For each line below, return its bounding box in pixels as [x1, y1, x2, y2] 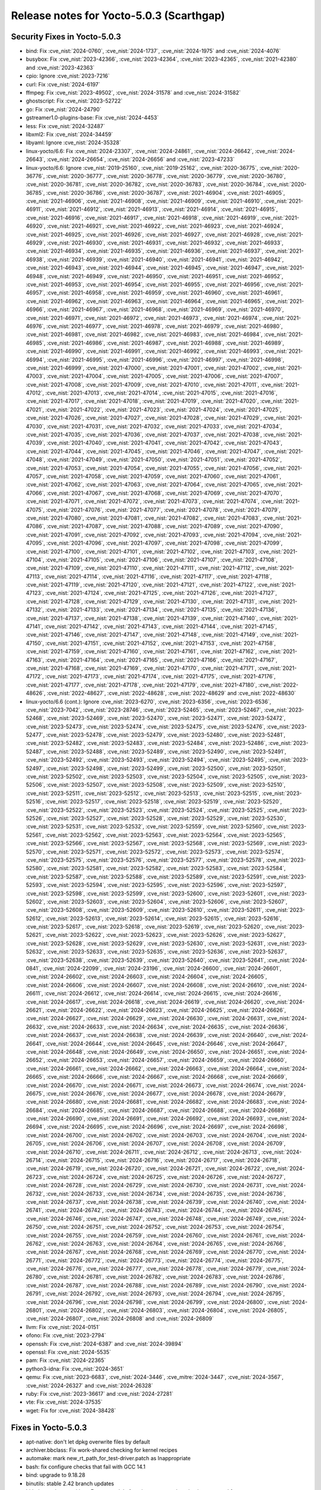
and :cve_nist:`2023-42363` [26, 64, 95, 71]
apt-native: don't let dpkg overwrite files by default [26, 1438, 150, 1445]
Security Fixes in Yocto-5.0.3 [11, 32, 121, 42]
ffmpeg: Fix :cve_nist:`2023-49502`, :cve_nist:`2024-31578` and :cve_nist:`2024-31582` [26, 89, 241, 97]
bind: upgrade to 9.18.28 [26, 1472, 86, 1479]
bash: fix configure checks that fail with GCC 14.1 [26, 1463, 146, 1470]
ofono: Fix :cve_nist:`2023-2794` [26, 1332, 106, 1339]
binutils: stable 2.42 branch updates [26, 1480, 114, 1487]
